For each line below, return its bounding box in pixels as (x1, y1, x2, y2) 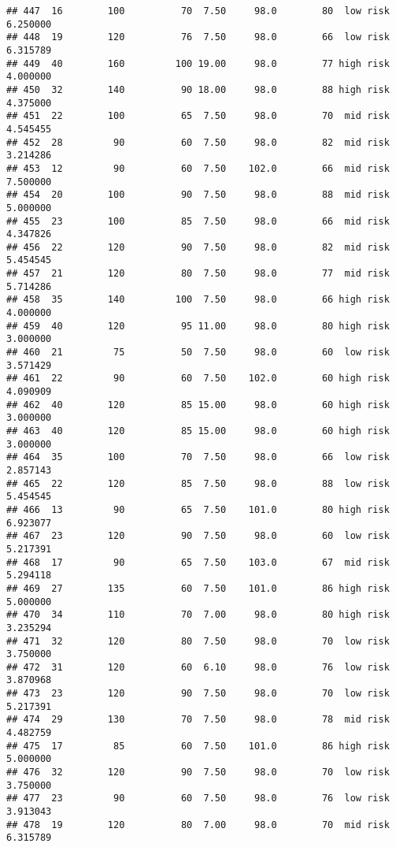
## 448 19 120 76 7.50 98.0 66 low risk (6, 32, 390, 43)
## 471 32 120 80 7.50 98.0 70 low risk (6, 635, 390, 647)
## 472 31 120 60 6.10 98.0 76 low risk (6, 661, 390, 673)
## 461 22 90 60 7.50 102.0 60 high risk (6, 373, 390, 384)
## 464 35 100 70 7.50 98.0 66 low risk (6, 451, 390, 463)
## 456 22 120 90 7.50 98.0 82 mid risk (6, 241, 390, 253)
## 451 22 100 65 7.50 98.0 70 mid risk (6, 110, 390, 122)
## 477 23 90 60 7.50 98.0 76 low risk (6, 793, 390, 804)
